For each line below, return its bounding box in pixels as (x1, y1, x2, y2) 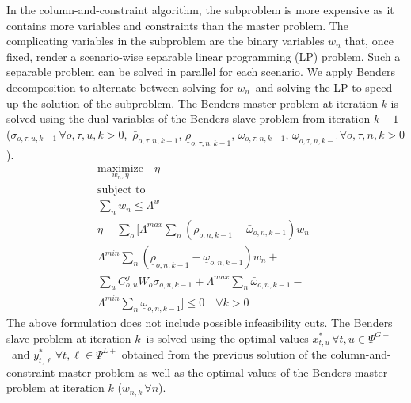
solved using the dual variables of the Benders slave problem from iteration (6, 110, 371, 127)
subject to (97, 184, 146, 196)
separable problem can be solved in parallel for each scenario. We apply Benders (6, 63, 396, 80)
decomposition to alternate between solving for (6, 78, 234, 95)
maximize (97, 163, 144, 175)
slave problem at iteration (6, 329, 131, 346)
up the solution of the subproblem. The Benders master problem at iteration (6, 94, 378, 111)
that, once (344, 32, 394, 49)
